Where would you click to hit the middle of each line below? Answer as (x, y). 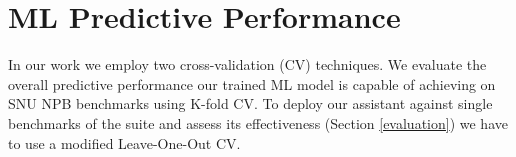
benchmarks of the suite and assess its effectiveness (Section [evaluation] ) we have (258, 122)
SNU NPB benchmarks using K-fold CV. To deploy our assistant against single (250, 103)
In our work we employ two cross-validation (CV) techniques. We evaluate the (247, 64)
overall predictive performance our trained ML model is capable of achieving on (252, 83)
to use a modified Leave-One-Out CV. (124, 142)
